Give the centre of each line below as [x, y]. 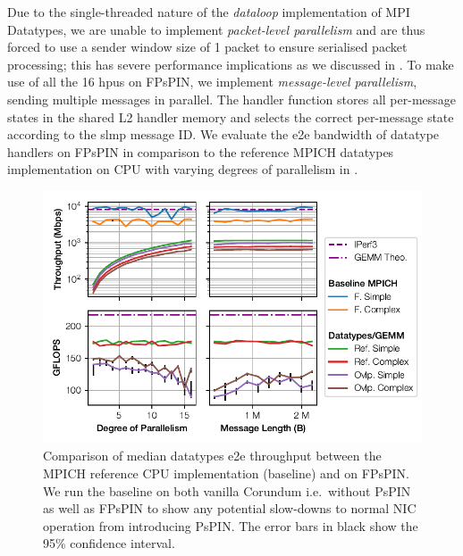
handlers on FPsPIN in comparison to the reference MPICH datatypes [201, 151]
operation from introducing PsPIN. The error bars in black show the [231, 525]
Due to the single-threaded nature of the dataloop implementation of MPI [209, 12]
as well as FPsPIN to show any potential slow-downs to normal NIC [230, 508]
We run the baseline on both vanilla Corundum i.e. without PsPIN [227, 490]
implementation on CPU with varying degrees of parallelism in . [183, 169]
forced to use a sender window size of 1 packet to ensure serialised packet [207, 47]
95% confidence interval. [109, 543]
